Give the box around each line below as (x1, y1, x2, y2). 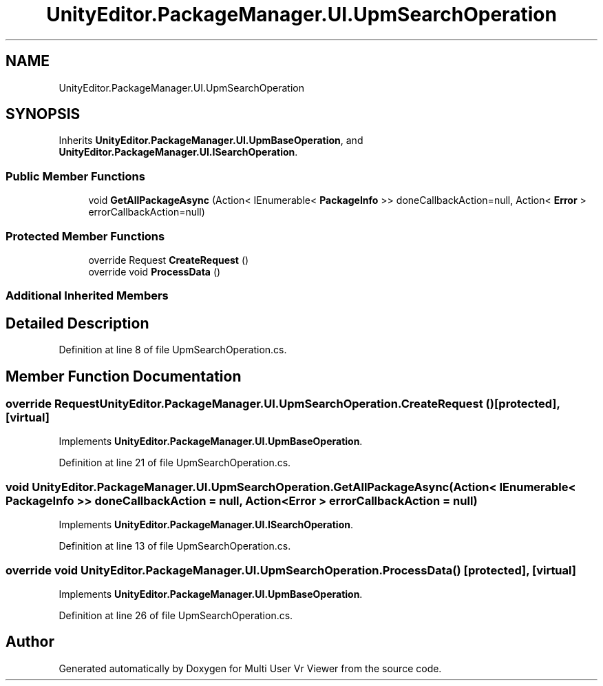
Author (6, 633, 54, 651)
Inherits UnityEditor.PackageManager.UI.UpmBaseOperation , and (59, 134, 363, 147)
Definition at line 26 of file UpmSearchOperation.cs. (59, 609, 293, 621)
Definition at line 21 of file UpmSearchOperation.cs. (59, 457, 291, 469)
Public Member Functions (6, 169, 145, 183)
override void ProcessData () (88, 265, 221, 278)
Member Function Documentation (6, 367, 242, 385)
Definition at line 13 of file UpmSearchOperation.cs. (59, 540, 291, 552)
